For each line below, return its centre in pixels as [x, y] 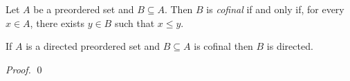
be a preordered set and [84, 9]
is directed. [290, 46]
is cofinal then [223, 46]
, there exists [57, 22]
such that [135, 22]
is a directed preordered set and [93, 46]
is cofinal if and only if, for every [275, 9]
